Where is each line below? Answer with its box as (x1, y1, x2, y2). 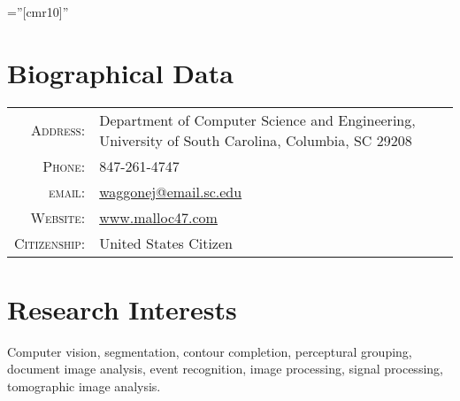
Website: (30, 206, 86, 227)
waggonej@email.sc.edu (99, 181, 242, 202)
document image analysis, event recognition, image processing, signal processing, (7, 359, 443, 378)
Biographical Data (7, 54, 234, 90)
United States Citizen (99, 232, 233, 253)
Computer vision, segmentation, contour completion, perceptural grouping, (7, 342, 412, 360)
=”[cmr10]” (7, 3, 69, 20)
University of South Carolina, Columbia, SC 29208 (99, 129, 412, 150)
